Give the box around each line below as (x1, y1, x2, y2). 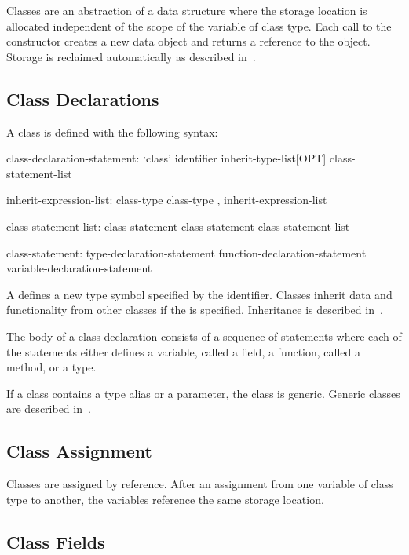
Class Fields (6, 529, 105, 553)
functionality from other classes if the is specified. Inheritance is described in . (6, 301, 383, 318)
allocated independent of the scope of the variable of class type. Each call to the (6, 17, 392, 34)
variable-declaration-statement (6, 260, 152, 276)
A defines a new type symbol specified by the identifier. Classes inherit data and (6, 286, 393, 302)
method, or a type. (6, 359, 97, 375)
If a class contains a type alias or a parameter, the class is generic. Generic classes (6, 385, 400, 401)
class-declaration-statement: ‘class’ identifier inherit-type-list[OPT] (6, 150, 327, 166)
